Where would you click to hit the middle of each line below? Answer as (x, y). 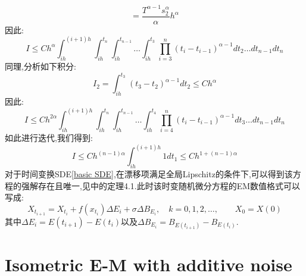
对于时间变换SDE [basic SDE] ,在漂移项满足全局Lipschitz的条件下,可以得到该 (149, 174)
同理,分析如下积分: (40, 66)
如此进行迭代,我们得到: (49, 138)
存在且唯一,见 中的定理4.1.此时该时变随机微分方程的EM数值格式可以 (169, 185)
